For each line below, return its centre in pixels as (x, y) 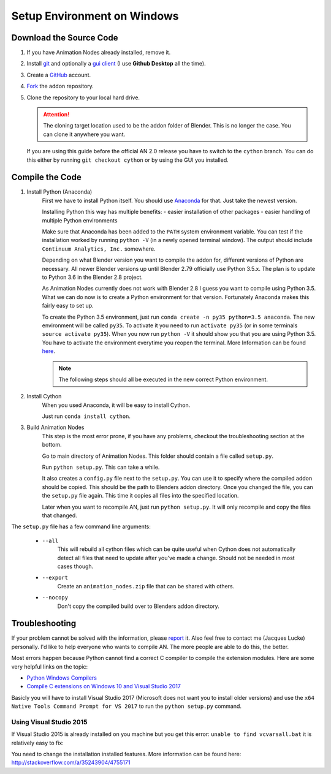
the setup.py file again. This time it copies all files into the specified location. (140, 496)
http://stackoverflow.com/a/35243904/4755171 (71, 762)
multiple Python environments (80, 220)
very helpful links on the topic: (50, 666)
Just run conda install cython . (86, 416)
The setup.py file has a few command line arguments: (81, 526)
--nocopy (55, 598)
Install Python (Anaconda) (59, 192)
